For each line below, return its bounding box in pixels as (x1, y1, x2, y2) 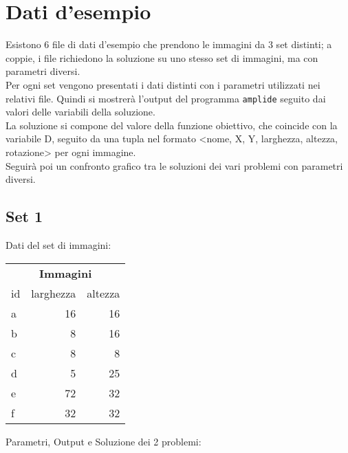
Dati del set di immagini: (6, 237, 111, 252)
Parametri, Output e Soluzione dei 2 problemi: (6, 434, 202, 448)
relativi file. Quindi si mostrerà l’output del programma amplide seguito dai (6, 91, 326, 105)
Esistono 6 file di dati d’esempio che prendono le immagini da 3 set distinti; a (6, 37, 332, 52)
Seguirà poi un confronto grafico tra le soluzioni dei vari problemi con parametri (6, 158, 343, 173)
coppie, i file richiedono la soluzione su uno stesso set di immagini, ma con (6, 50, 318, 65)
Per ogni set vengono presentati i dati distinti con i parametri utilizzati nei (6, 77, 320, 91)
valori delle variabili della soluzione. (6, 104, 155, 119)
